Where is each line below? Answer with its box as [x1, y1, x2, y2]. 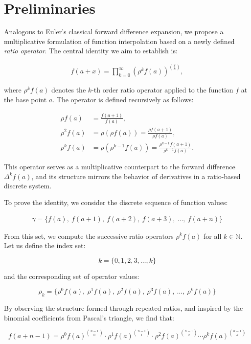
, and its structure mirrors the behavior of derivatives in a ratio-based [31, 171, 241, 181]
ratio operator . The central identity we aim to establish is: [4, 46, 178, 56]
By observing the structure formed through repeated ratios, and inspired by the [4, 303, 243, 313]
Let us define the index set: [4, 240, 86, 251]
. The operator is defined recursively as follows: [52, 94, 194, 104]
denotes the [51, 85, 86, 95]
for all [204, 230, 222, 241]
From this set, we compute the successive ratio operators [4, 230, 174, 241]
